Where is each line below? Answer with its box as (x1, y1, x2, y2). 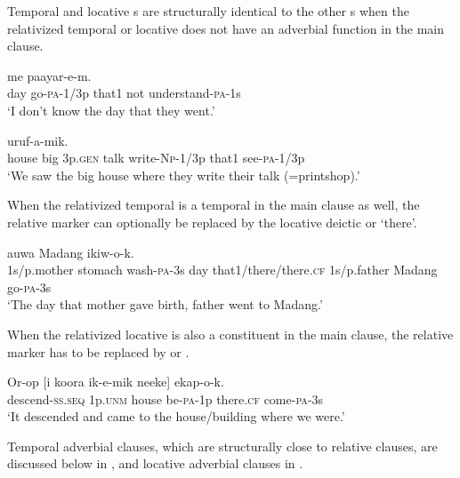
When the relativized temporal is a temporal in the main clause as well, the (7, 195, 420, 214)
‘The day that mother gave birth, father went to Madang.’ (7, 295, 323, 314)
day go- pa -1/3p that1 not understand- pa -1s (7, 84, 241, 102)
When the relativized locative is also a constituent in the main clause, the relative (7, 324, 454, 343)
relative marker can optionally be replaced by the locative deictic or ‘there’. (7, 212, 417, 231)
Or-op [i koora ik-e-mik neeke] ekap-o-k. (7, 372, 224, 391)
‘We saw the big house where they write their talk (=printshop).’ (7, 165, 360, 184)
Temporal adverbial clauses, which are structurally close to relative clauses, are (7, 436, 438, 455)
